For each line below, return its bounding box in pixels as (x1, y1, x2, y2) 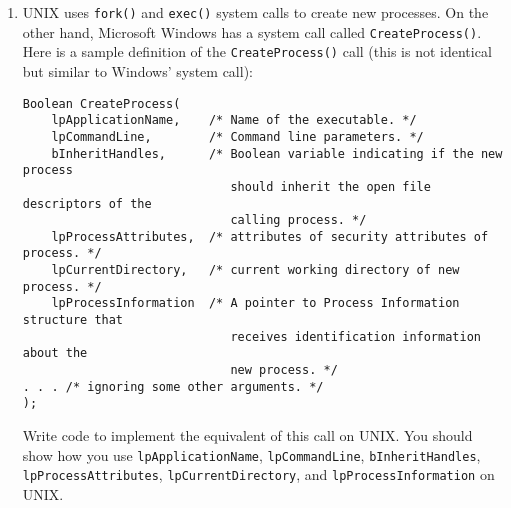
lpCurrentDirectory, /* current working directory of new (51, 263, 460, 278)
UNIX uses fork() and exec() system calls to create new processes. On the (22, 2, 489, 22)
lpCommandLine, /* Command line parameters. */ (51, 129, 424, 144)
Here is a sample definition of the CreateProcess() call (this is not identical (22, 41, 492, 62)
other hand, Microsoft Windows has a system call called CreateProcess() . (22, 21, 482, 42)
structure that (22, 313, 124, 328)
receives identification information (230, 329, 481, 344)
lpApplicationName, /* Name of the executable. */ (51, 113, 417, 128)
